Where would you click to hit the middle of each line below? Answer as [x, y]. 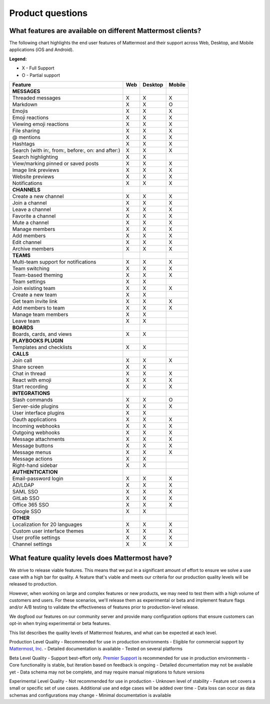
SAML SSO [25, 491]
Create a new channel [38, 196]
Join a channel [29, 203]
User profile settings [36, 537]
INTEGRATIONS [31, 393]
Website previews [33, 176]
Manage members [34, 229]
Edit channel [27, 242]
